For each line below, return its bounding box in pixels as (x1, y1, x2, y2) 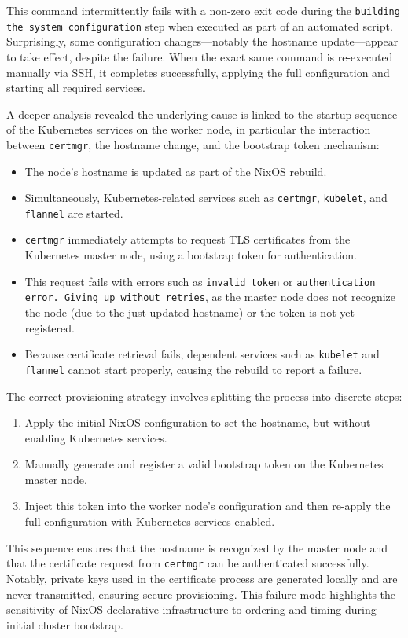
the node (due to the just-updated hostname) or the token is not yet (24, 304, 355, 320)
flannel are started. (24, 204, 123, 221)
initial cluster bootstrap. (6, 616, 123, 632)
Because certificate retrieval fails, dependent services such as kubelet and (24, 346, 380, 362)
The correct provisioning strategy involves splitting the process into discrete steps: (6, 387, 402, 404)
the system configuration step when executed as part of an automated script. (6, 17, 393, 34)
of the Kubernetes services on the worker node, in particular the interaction (6, 121, 371, 137)
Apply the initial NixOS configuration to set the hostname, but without (24, 414, 371, 431)
